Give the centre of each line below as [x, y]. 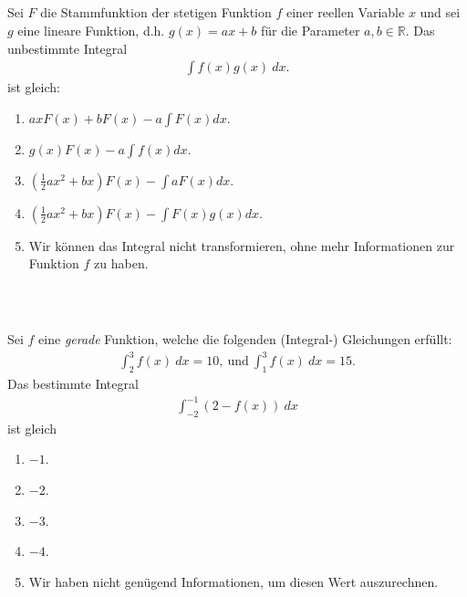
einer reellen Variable [345, 12]
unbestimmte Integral [67, 48]
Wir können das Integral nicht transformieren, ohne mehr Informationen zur [242, 245]
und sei [440, 12]
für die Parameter [310, 30]
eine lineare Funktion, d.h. [91, 30]
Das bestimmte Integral [73, 383]
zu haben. [121, 263]
